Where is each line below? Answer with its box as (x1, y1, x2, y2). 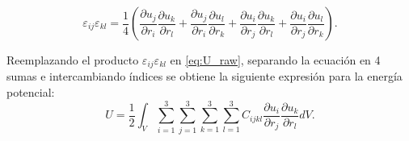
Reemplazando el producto (6, 52, 139, 68)
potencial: (6, 84, 55, 101)
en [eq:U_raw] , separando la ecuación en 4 (170, 52, 381, 68)
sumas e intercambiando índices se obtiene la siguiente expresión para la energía (6, 68, 403, 85)
